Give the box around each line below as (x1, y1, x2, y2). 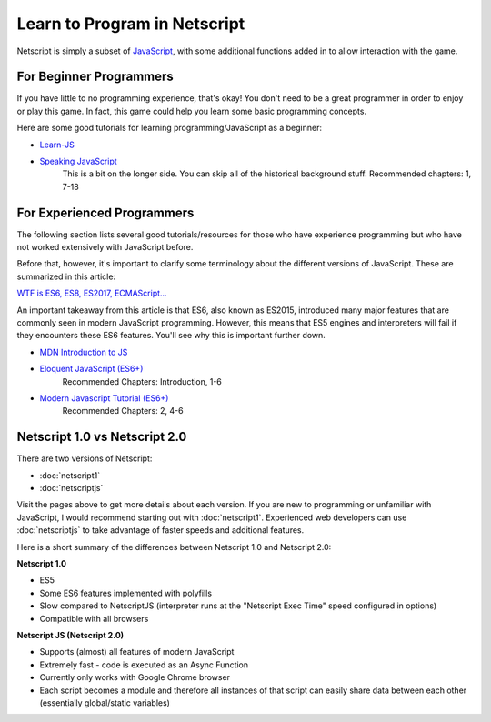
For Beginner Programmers (16, 69, 175, 85)
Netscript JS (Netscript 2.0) (16, 629, 125, 640)
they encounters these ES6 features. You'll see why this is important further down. (16, 330, 326, 341)
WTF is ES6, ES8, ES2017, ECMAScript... (16, 287, 167, 299)
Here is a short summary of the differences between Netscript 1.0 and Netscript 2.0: (16, 541, 332, 552)
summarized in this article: (16, 271, 116, 282)
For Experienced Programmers (16, 205, 195, 220)
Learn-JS (39, 139, 75, 150)
